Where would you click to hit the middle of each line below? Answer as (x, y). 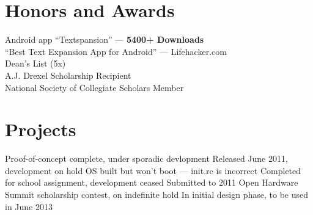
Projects (41, 129)
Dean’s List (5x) (35, 63)
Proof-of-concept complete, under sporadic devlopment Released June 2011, (146, 159)
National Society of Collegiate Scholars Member (94, 87)
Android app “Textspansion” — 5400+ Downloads (105, 39)
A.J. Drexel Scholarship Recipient (68, 75)
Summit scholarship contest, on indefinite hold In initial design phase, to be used (156, 194)
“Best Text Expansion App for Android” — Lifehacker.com (116, 51)
